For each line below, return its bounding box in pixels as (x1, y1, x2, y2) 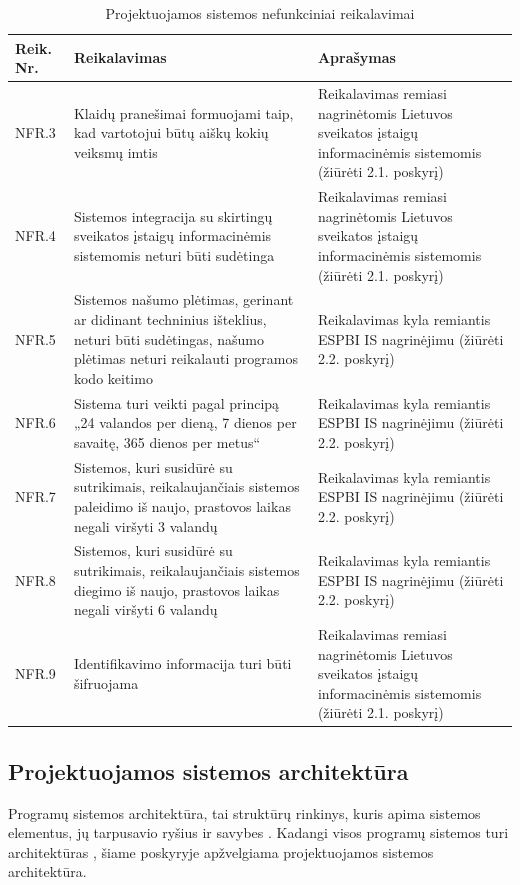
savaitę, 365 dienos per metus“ (73, 431, 261, 452)
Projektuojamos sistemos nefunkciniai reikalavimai (105, 3, 415, 23)
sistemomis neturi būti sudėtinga (73, 245, 275, 266)
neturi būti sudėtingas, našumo (73, 328, 265, 349)
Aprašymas (317, 47, 396, 68)
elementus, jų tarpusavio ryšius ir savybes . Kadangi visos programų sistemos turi (8, 822, 509, 843)
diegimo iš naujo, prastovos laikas (73, 579, 280, 600)
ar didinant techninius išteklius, (73, 309, 267, 330)
